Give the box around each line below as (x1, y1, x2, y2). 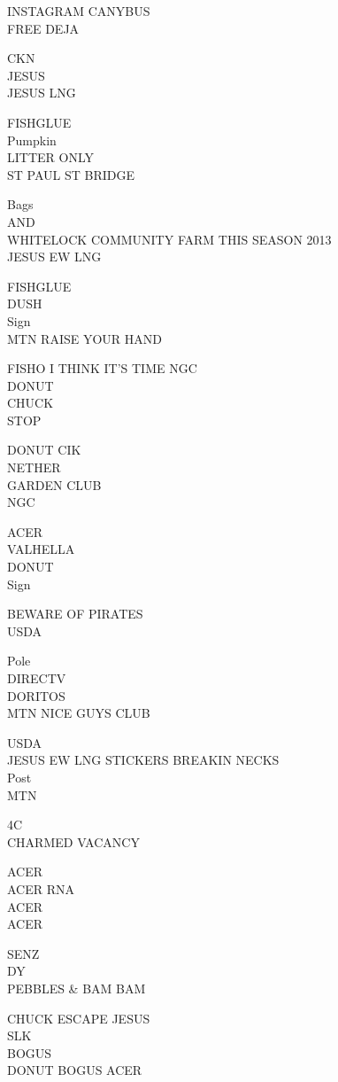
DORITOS (7, 686, 65, 704)
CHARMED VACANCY (7, 832, 140, 851)
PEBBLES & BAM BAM (7, 978, 146, 997)
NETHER (7, 458, 61, 477)
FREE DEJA (7, 19, 80, 37)
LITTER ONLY (7, 148, 94, 167)
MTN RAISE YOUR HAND (7, 329, 162, 347)
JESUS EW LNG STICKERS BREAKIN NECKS (7, 751, 280, 769)
